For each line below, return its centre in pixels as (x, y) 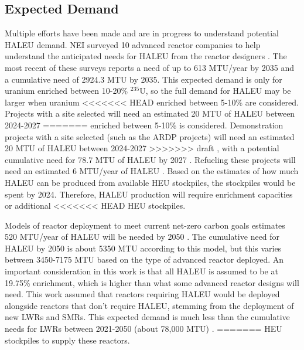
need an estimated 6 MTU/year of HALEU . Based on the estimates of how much (152, 171)
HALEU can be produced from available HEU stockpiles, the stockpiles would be (150, 182)
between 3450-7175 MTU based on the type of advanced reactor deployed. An (144, 259)
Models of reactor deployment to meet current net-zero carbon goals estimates (145, 225)
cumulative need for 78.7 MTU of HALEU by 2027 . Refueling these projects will (150, 159)
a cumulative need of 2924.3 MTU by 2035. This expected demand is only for (144, 79)
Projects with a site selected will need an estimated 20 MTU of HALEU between (150, 113)
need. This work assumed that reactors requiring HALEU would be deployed (142, 294)
